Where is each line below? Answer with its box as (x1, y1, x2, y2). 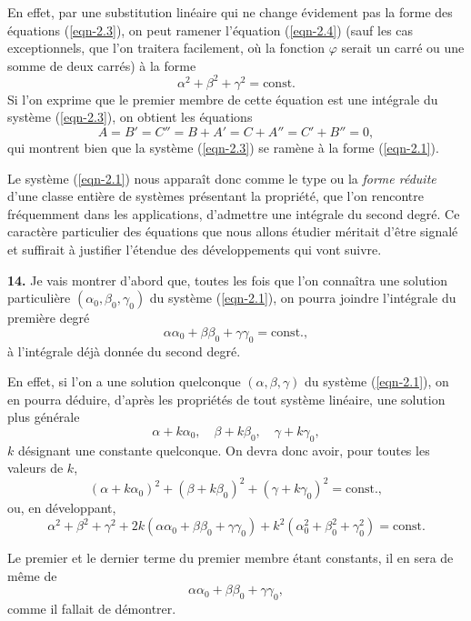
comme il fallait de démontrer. (7, 599, 176, 618)
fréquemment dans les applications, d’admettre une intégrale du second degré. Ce (7, 204, 460, 223)
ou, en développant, (7, 498, 116, 517)
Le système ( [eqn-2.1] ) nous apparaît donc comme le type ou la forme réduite (7, 168, 436, 187)
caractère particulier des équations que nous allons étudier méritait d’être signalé (7, 222, 458, 241)
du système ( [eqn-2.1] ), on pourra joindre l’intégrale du (149, 288, 456, 307)
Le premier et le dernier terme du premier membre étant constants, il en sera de (7, 548, 454, 567)
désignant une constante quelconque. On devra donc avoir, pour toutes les (17, 440, 430, 459)
